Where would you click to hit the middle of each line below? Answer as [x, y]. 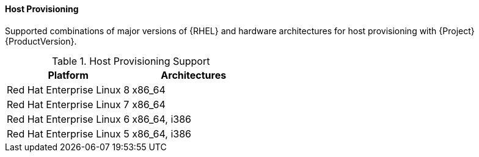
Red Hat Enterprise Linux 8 [68, 89]
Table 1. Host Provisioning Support [131, 61]
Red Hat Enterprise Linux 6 [68, 119]
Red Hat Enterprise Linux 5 [68, 133]
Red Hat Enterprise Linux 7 [68, 104]
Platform [68, 75]
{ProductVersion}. [41, 41]
